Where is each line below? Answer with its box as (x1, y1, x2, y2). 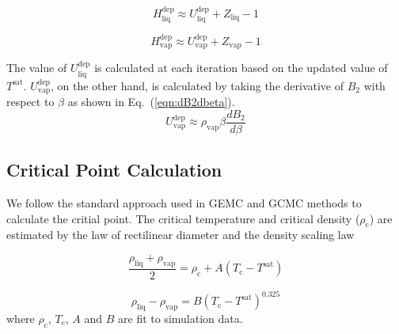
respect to (6, 93, 55, 110)
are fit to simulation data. (118, 310, 243, 327)
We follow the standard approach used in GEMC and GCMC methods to (6, 194, 362, 211)
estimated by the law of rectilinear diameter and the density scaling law (6, 226, 355, 243)
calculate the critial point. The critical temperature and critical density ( (6, 210, 360, 226)
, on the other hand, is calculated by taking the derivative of (51, 77, 344, 93)
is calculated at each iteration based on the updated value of (94, 59, 388, 76)
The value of (6, 59, 67, 76)
